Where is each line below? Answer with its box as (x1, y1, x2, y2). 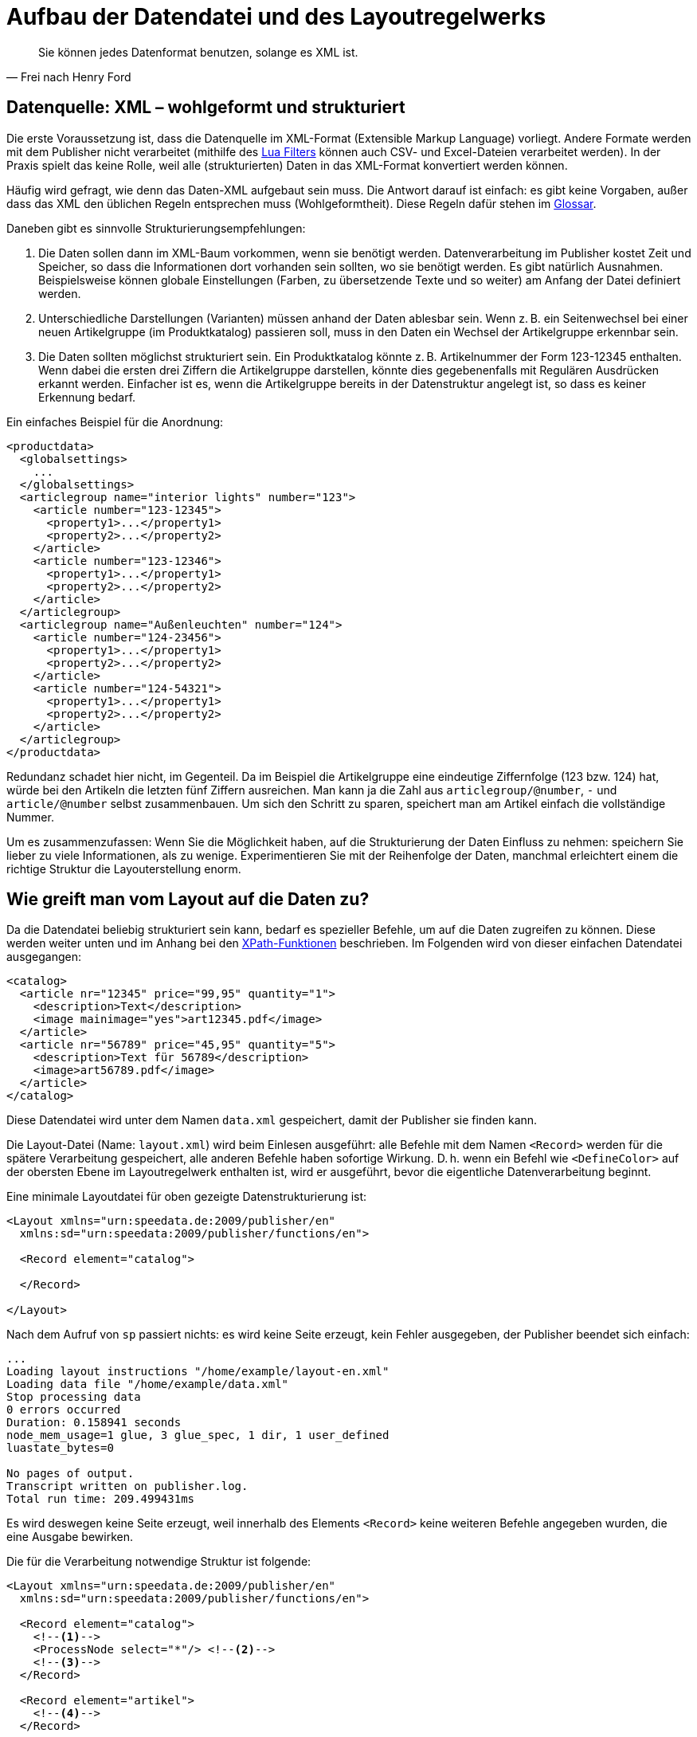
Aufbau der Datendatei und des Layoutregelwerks (6, 3, 546, 30)
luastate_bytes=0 (6, 1441, 114, 1455)
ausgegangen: (6, 950, 82, 964)
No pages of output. (6, 1467, 135, 1480)
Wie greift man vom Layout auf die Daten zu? (6, 889, 370, 910)
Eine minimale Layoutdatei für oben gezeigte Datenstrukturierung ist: (6, 1190, 367, 1204)
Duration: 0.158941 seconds (6, 1416, 182, 1429)
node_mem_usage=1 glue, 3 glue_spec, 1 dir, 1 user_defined (6, 1429, 390, 1442)
